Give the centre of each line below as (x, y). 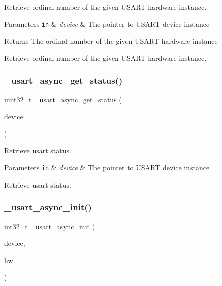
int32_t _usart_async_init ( (50, 226)
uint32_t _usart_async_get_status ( (63, 99)
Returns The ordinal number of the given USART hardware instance (111, 41)
